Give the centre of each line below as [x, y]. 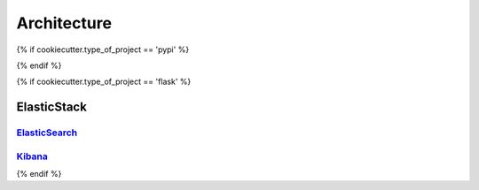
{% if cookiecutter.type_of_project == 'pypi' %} [103, 49]
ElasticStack [52, 107]
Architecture [64, 23]
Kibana [32, 156]
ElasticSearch [47, 133]
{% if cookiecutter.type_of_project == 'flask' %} [104, 82]
